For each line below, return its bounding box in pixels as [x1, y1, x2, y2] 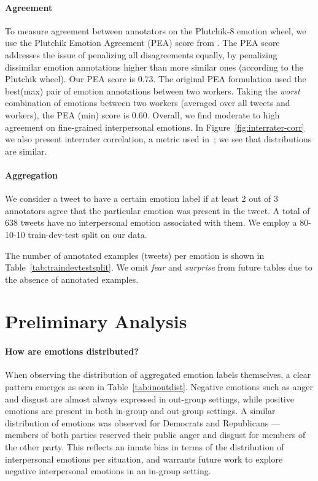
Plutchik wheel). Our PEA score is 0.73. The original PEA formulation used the [5, 72, 306, 85]
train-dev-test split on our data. [28, 228, 147, 240]
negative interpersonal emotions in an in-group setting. [5, 464, 211, 477]
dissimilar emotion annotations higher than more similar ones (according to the [5, 60, 303, 73]
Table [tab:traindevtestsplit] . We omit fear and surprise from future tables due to [5, 261, 312, 274]
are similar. [5, 144, 47, 157]
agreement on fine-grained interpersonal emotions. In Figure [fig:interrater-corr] [5, 120, 304, 133]
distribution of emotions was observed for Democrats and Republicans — [5, 416, 280, 429]
